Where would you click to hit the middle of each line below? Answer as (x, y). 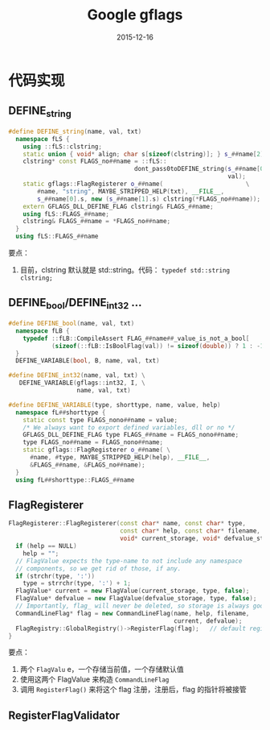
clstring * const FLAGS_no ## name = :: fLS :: (95, 162)
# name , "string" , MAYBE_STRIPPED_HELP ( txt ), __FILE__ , (131, 191)
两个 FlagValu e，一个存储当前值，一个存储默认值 (102, 670)
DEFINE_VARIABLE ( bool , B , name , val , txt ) (88, 361)
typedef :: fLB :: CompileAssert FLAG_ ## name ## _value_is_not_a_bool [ (136, 338)
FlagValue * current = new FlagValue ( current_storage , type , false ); (133, 591)
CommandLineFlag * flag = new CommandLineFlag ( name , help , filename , (133, 613)
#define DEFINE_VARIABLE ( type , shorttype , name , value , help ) (115, 404)
